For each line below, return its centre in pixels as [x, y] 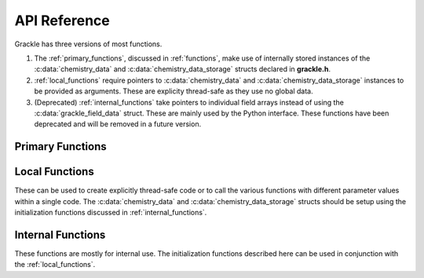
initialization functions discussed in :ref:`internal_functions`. [111, 212]
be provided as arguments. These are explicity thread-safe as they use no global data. [174, 91]
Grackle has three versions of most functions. [88, 44]
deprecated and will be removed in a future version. [118, 124]
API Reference [62, 20]
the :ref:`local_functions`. [55, 265]
